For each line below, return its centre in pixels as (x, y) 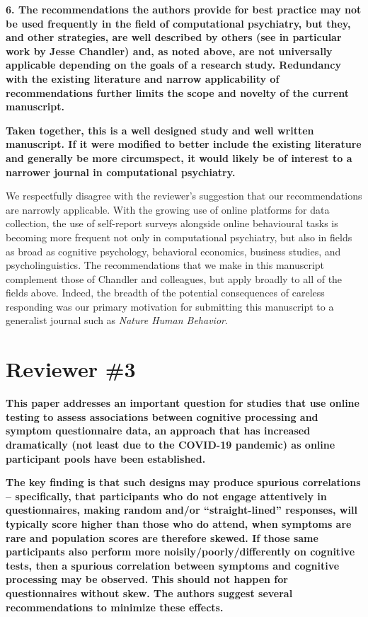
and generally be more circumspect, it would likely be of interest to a (179, 157)
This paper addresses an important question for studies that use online (183, 403)
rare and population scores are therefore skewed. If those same (162, 537)
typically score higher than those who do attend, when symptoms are (179, 523)
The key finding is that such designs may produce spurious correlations (183, 482)
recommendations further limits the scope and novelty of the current (178, 92)
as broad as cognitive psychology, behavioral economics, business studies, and (173, 251)
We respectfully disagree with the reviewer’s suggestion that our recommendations (184, 196)
